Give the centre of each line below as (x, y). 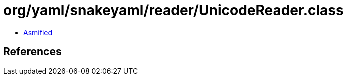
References (33, 52)
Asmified (38, 32)
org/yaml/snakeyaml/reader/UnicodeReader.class (173, 10)
